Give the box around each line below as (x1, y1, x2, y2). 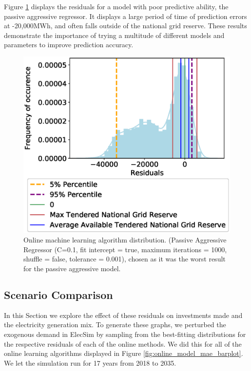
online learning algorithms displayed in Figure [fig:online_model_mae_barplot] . (4, 348, 243, 358)
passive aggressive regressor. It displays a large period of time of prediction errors (4, 11, 247, 21)
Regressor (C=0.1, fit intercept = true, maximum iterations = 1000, (23, 244, 227, 254)
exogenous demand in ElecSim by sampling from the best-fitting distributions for (4, 329, 246, 339)
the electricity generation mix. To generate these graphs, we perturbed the (4, 319, 226, 330)
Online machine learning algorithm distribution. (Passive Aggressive (23, 235, 227, 245)
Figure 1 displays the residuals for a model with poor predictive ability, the (4, 1, 229, 11)
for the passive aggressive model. (23, 263, 121, 274)
